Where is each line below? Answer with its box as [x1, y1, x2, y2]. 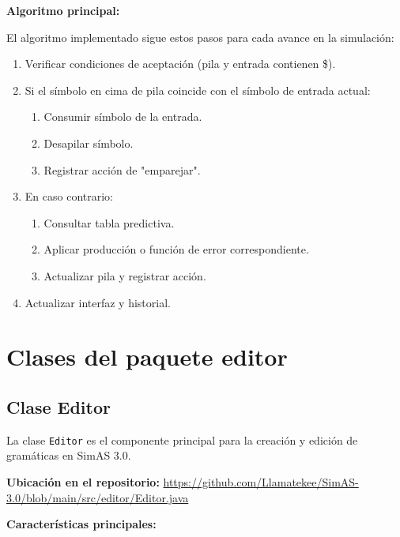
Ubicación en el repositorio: [6, 473, 160, 490]
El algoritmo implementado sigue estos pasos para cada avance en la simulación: [6, 28, 394, 45]
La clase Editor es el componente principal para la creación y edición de [6, 431, 358, 448]
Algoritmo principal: [6, 2, 120, 18]
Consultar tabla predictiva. [43, 214, 175, 231]
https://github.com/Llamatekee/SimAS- [163, 473, 359, 490]
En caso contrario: [25, 188, 113, 205]
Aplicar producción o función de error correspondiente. [43, 241, 309, 257]
